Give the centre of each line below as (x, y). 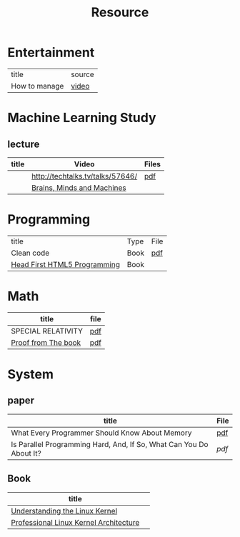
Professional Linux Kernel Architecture (75, 522)
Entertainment (51, 52)
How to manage (37, 86)
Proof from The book (46, 342)
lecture (24, 144)
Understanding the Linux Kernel (64, 511)
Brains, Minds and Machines (79, 188)
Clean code (30, 253)
